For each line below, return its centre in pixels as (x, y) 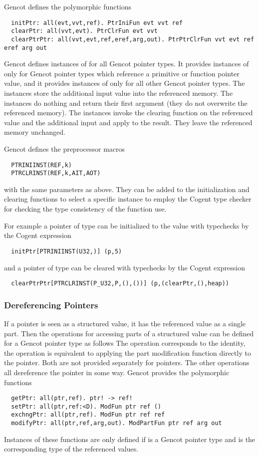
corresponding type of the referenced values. (71, 449)
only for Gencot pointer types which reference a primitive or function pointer (122, 73)
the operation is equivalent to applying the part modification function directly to (128, 352)
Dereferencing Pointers (51, 305)
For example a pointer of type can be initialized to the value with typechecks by (127, 225)
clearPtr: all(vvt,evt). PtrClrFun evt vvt (84, 31)
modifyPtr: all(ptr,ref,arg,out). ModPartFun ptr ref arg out (117, 423)
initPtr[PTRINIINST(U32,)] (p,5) (67, 251)
